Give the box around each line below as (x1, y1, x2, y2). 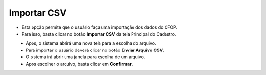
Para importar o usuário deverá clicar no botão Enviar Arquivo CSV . (26, 47, 165, 53)
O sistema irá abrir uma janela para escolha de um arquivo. (26, 54, 145, 60)
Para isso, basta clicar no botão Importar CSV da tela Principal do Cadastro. (21, 31, 176, 37)
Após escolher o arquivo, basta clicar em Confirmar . (26, 61, 133, 67)
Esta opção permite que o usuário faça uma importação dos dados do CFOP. (21, 25, 177, 30)
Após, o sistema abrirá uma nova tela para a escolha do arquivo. (26, 40, 156, 46)
